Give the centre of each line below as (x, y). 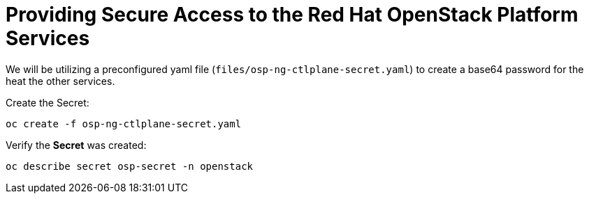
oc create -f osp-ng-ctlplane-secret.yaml (124, 124)
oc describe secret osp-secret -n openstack (130, 166)
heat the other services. (60, 81)
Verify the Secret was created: (76, 145)
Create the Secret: (48, 102)
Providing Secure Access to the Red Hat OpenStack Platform (292, 15)
